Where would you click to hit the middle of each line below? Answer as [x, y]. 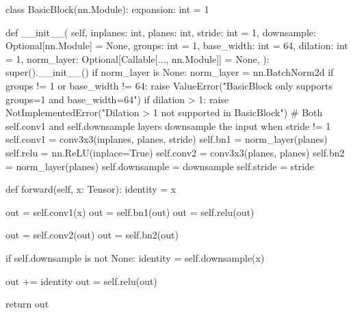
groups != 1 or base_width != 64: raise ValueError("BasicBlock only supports [169, 85]
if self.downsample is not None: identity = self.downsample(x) [135, 257]
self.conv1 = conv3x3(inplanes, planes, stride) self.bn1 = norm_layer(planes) [167, 139]
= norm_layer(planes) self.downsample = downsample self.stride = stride [160, 166]
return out [27, 304]
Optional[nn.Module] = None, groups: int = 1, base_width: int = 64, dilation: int [177, 45]
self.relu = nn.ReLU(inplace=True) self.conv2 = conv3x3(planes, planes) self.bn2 [175, 152]
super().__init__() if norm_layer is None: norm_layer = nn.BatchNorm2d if [170, 72]
